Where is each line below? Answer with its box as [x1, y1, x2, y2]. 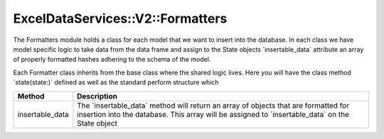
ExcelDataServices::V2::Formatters [13, 11, 228, 26]
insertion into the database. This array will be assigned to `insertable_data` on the [77, 109, 350, 119]
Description [77, 91, 117, 101]
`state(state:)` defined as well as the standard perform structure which [13, 78, 220, 87]
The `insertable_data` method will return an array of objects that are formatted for [77, 100, 350, 110]
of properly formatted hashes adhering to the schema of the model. [13, 55, 211, 64]
